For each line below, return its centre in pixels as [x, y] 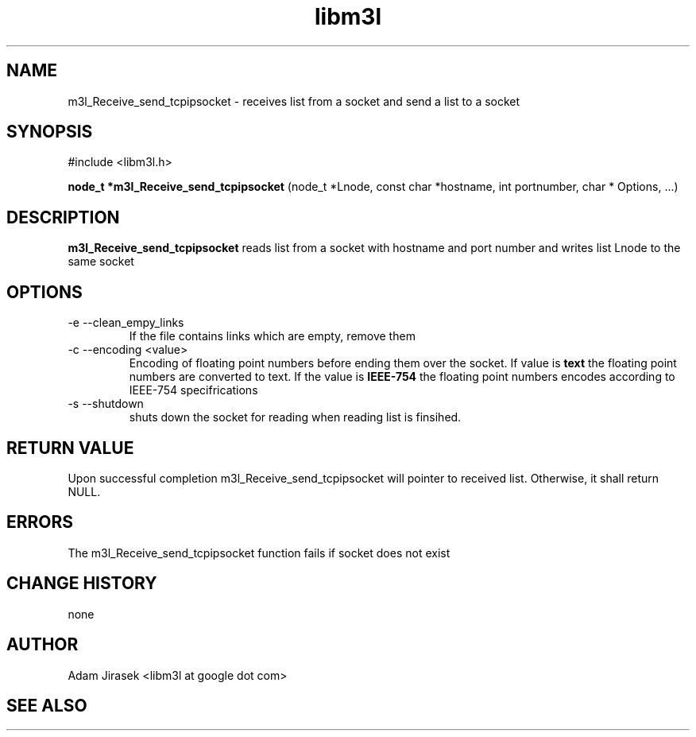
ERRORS [40, 522]
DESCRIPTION [63, 217]
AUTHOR [43, 645]
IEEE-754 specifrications [193, 390]
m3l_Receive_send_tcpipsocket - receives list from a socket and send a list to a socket [294, 101]
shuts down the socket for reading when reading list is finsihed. [295, 417]
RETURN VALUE [70, 448]
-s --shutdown [106, 404]
